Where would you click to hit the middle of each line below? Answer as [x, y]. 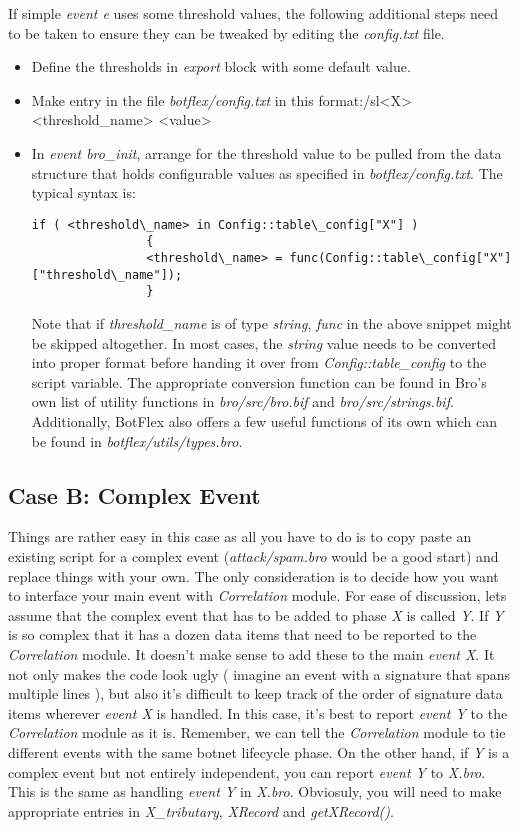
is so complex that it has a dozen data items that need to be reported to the [242, 634]
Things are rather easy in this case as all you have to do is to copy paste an [240, 536]
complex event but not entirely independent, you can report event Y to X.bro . [247, 771]
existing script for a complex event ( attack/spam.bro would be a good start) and [253, 555]
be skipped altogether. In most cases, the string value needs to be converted [264, 342]
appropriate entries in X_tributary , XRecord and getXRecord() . [201, 810]
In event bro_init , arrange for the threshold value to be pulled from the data [266, 152]
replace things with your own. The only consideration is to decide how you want [253, 575]
